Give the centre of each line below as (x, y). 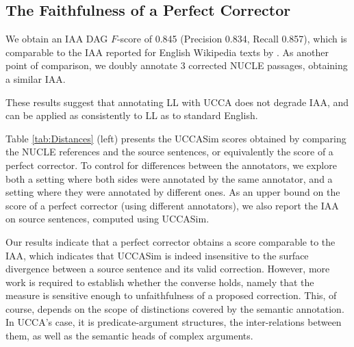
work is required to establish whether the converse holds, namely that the (160, 282)
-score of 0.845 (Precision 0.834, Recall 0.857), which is (232, 39)
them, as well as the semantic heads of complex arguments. (129, 336)
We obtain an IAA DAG (57, 39)
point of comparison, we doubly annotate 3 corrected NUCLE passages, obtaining (177, 65)
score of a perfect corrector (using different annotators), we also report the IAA (172, 205)
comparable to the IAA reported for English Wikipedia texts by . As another (167, 52)
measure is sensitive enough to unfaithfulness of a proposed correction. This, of (171, 295)
